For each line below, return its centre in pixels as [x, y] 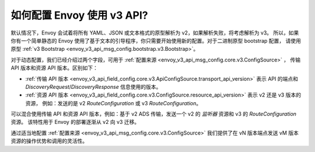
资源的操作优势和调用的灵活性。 [49, 141]
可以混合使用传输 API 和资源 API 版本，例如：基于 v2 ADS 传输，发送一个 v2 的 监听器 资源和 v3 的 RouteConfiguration [154, 114]
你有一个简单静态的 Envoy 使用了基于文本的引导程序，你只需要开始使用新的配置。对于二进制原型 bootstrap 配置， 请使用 [156, 40]
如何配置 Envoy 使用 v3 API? [79, 15]
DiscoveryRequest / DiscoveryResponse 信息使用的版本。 [93, 87]
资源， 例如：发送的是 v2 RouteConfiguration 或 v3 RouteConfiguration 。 [113, 103]
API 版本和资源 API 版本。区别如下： [55, 68]
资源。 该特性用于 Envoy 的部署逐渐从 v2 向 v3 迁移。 [75, 122]
